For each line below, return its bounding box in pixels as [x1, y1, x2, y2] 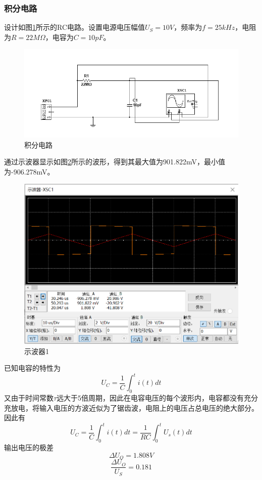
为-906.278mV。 [4, 166, 55, 177]
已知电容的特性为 [4, 363, 61, 373]
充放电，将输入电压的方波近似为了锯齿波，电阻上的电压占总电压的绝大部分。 [4, 402, 258, 413]
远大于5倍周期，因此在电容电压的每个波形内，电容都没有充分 [57, 392, 258, 403]
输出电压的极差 [4, 442, 54, 453]
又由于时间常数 [4, 392, 54, 403]
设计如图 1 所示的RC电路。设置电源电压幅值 [4, 22, 145, 32]
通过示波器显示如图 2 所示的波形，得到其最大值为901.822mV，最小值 [4, 156, 225, 167]
